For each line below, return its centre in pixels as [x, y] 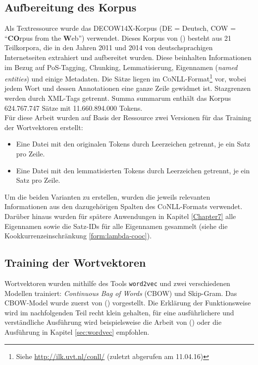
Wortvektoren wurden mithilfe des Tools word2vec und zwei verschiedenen [117, 283]
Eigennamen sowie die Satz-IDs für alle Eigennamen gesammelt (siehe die [116, 226]
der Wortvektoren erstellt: [44, 127]
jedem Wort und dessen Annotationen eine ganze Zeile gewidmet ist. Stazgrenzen [128, 88]
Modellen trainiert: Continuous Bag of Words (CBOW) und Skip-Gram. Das [121, 293]
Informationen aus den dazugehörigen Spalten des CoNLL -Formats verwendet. [124, 206]
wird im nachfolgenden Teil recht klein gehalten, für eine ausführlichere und [119, 312]
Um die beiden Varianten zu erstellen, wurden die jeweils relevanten [107, 196]
